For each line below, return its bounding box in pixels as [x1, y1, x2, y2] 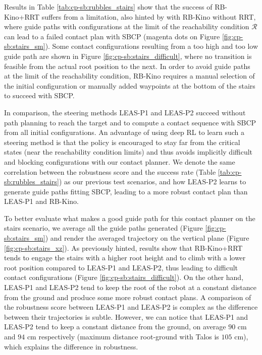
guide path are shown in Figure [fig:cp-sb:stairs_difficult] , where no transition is [4, 50, 252, 61]
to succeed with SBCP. [4, 90, 75, 101]
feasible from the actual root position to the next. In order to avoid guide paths [4, 60, 250, 71]
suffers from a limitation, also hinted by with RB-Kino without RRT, [41, 11, 256, 22]
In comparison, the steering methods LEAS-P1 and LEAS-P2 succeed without [4, 107, 246, 117]
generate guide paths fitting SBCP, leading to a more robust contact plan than [4, 186, 248, 196]
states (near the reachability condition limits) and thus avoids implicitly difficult [4, 147, 253, 157]
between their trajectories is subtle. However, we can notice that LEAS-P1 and [4, 311, 248, 322]
